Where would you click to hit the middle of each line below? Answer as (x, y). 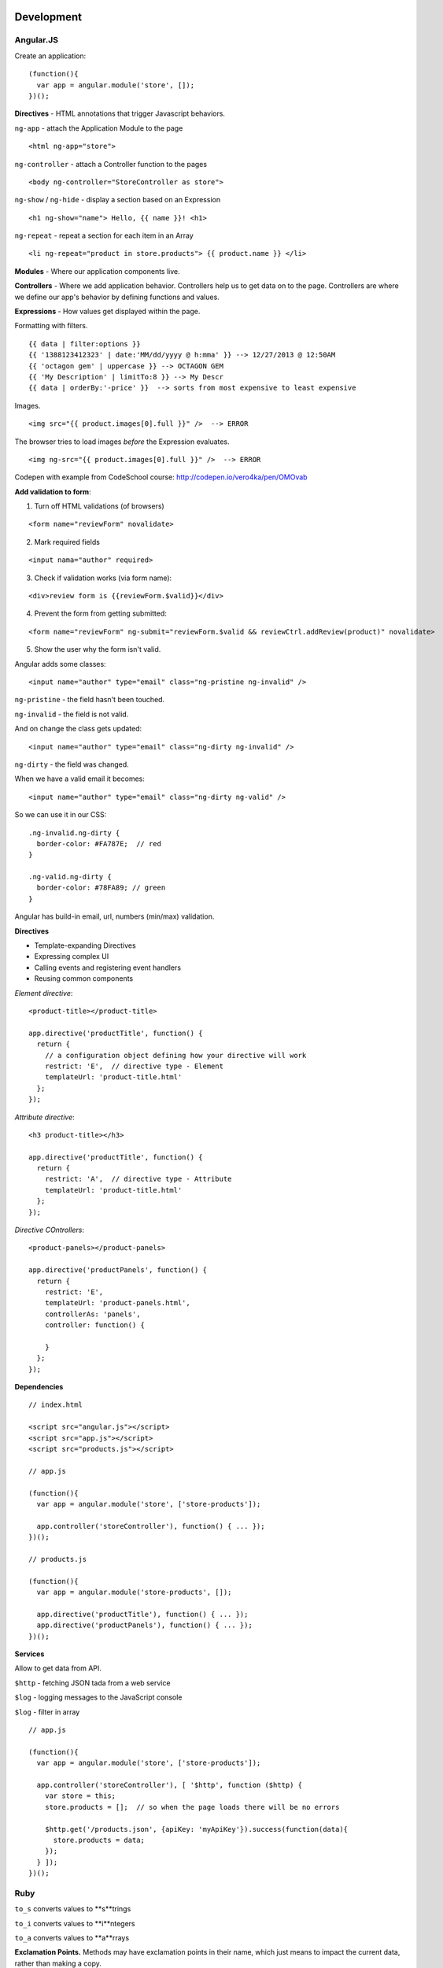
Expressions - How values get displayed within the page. (107, 312)
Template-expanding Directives (85, 945)
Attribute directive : (44, 1117)
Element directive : (44, 993)
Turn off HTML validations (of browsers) (99, 506)
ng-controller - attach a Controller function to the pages (111, 164)
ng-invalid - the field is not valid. (72, 714)
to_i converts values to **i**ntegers (75, 1923)
